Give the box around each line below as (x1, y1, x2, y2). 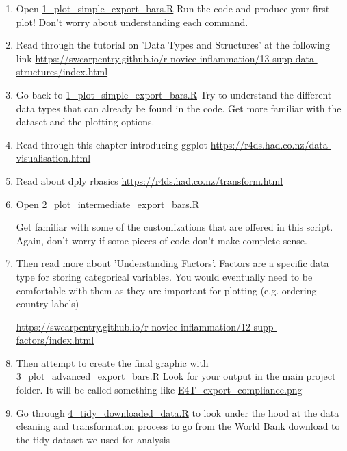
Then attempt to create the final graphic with (16, 355, 209, 370)
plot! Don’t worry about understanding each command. (16, 14, 248, 29)
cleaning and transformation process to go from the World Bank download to (16, 419, 340, 433)
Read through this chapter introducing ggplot (16, 137, 208, 151)
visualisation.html (16, 151, 91, 165)
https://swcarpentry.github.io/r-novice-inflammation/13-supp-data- (35, 51, 318, 65)
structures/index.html (16, 64, 108, 79)
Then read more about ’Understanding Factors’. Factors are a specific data (16, 256, 329, 270)
